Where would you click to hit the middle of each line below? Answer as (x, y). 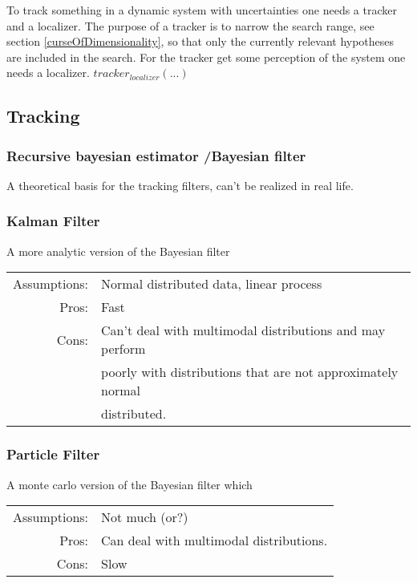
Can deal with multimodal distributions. (215, 540)
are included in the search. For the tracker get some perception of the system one (206, 57)
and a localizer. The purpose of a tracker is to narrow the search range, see (190, 25)
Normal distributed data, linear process (212, 284)
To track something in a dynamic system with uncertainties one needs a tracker (202, 10)
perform (123, 349)
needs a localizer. (48, 73)
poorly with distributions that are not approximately (250, 372)
